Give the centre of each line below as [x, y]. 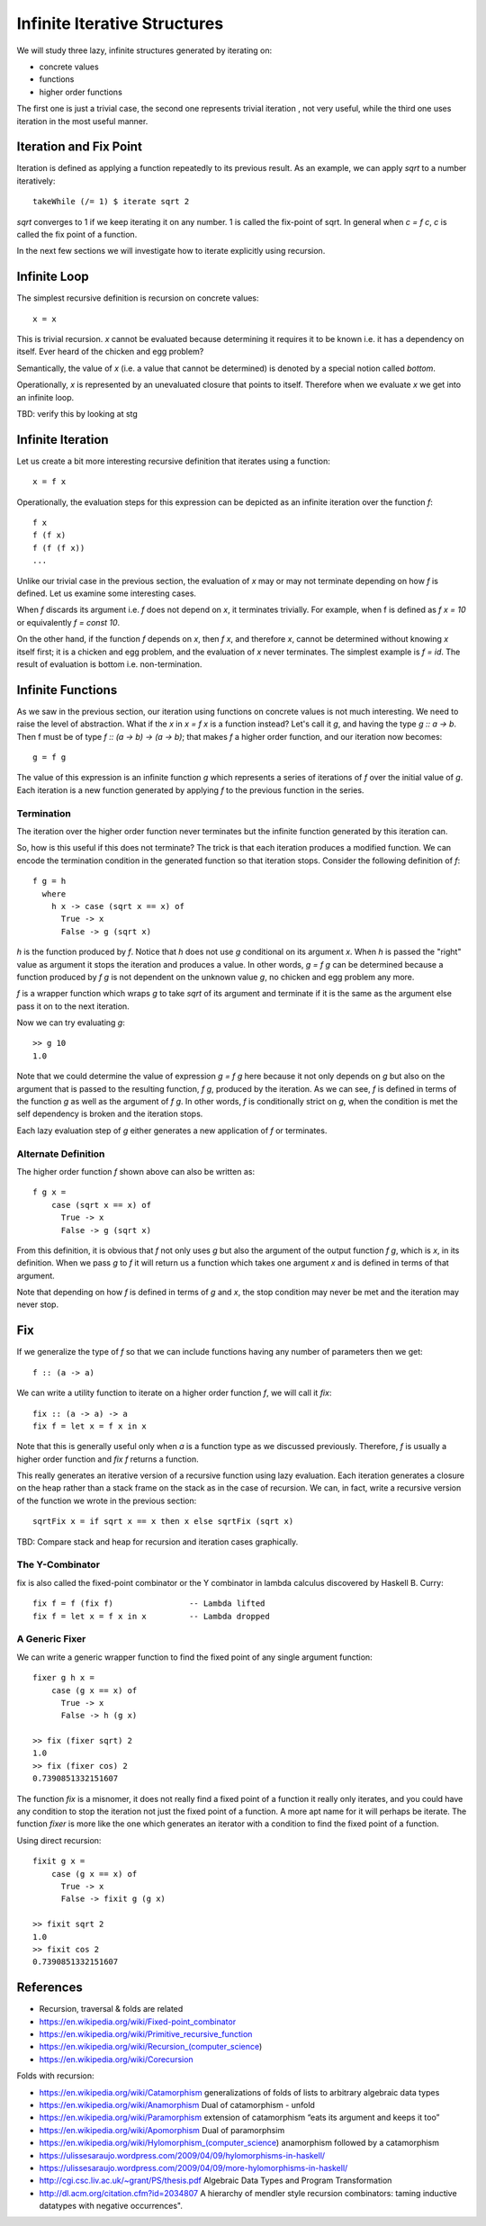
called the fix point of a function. [77, 234]
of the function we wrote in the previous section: [107, 1501]
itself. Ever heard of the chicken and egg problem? [110, 352]
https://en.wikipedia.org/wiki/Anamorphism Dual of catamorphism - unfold [177, 2104]
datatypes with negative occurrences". [111, 2206]
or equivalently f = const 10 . [68, 622]
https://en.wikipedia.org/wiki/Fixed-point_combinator [138, 2022]
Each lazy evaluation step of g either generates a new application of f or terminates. [172, 1131]
